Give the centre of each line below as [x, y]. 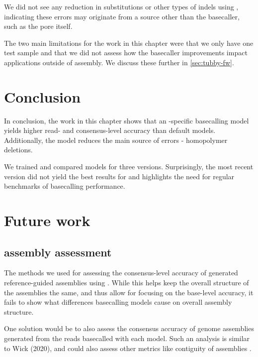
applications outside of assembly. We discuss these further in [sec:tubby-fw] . [119, 62]
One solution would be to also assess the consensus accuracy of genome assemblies [129, 328]
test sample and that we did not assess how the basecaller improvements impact [126, 53]
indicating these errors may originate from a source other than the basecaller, [122, 16]
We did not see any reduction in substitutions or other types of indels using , [121, 6]
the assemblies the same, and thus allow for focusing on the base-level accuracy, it [129, 292]
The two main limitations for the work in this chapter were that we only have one [129, 43]
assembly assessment [58, 252]
